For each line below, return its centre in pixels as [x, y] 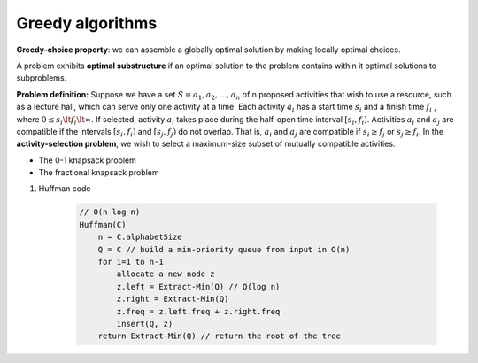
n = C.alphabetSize [140, 237]
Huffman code [65, 189]
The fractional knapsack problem [99, 173]
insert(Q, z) [145, 324]
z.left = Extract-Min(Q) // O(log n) [198, 286]
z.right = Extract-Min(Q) [173, 299]
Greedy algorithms [87, 23]
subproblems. [42, 78]
